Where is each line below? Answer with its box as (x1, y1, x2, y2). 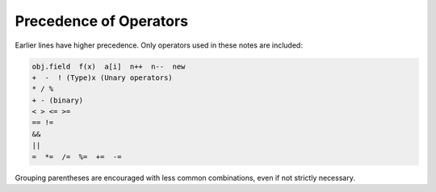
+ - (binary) (31, 95, 84, 105)
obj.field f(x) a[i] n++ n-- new (31, 61, 186, 71)
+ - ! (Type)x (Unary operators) (31, 73, 173, 82)
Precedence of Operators (15, 12, 189, 30)
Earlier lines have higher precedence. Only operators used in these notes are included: (15, 40, 303, 50)
